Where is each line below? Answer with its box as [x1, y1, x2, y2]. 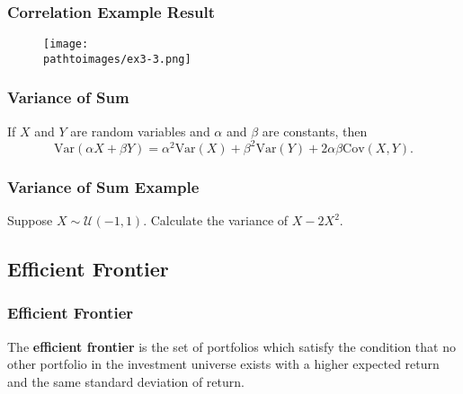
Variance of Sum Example [7, 175, 200, 197]
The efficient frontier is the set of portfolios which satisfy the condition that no [7, 337, 456, 355]
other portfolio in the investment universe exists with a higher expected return [7, 355, 440, 373]
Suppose [7, 211, 53, 230]
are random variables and [70, 121, 210, 140]
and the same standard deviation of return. [7, 372, 245, 390]
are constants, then [262, 121, 368, 140]
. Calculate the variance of [143, 211, 289, 230]
